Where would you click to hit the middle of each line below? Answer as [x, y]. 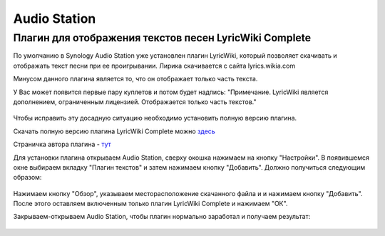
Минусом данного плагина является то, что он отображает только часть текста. [135, 79]
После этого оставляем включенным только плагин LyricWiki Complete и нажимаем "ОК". [150, 204]
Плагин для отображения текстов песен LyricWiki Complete [162, 38]
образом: [27, 178]
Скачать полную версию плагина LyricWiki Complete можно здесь [114, 131]
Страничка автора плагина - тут [62, 144]
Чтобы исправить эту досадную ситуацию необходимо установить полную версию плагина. [155, 118]
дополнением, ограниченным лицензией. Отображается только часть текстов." [135, 102]
